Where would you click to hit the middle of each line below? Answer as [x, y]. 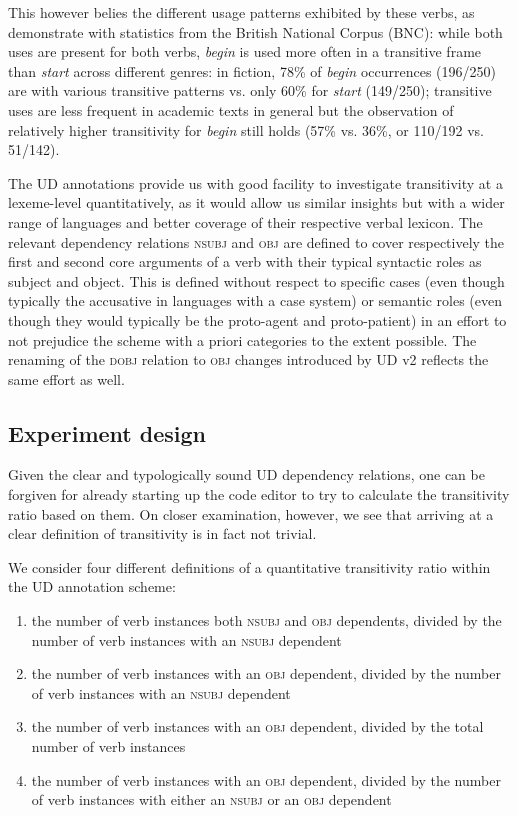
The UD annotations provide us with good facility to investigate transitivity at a [255, 182]
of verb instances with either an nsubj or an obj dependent [211, 799]
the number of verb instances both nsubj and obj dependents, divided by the [266, 620]
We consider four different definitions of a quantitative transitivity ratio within [249, 566]
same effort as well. [66, 378]
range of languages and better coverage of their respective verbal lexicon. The [245, 221]
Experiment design [107, 432]
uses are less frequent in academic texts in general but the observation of [231, 109]
